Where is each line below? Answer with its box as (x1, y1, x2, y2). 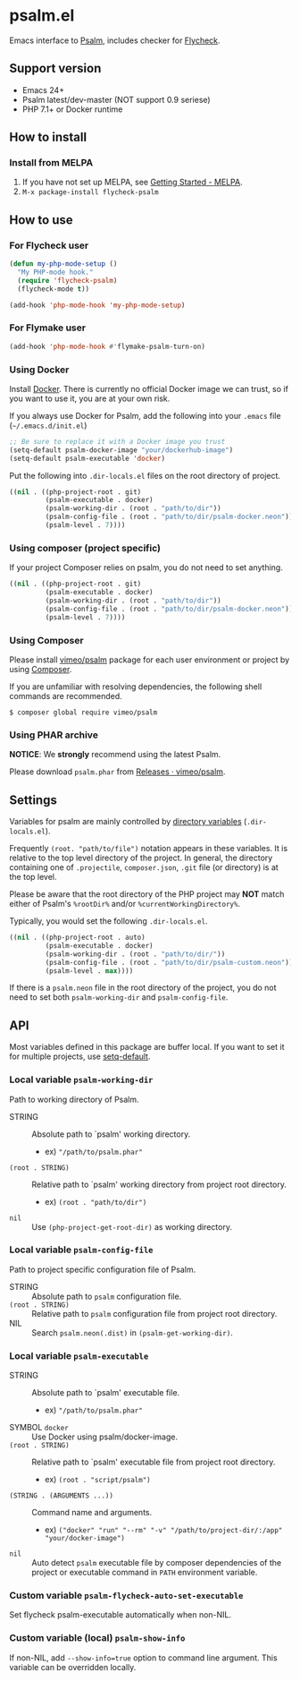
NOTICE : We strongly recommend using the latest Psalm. (9, 749, 221, 760)
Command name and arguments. (31, 1507, 153, 1518)
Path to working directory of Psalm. (9, 1094, 140, 1105)
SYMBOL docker (9, 1422, 69, 1433)
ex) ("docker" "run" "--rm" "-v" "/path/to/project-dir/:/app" (44, 1524, 283, 1535)
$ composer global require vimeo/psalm (9, 708, 158, 717)
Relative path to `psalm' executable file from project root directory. (31, 1456, 276, 1468)
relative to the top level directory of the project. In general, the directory (9, 852, 273, 864)
